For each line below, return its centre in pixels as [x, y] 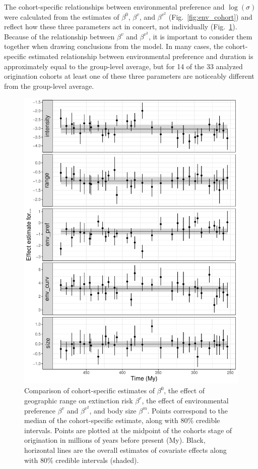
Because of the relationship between [59, 36]
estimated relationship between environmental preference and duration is [141, 56]
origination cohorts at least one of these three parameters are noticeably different [129, 76]
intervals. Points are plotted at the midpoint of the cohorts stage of [128, 430]
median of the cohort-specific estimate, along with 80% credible [122, 420]
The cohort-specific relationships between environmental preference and [114, 7]
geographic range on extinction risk [79, 400]
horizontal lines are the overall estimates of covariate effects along [125, 450]
